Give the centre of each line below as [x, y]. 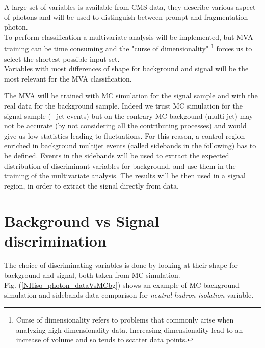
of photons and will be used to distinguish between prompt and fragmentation [126, 17]
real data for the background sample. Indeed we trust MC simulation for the [123, 105]
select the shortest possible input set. [62, 58]
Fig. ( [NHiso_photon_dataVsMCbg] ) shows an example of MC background [122, 285]
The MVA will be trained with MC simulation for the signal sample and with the [131, 96]
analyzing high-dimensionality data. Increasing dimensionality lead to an [129, 329]
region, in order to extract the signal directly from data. [91, 185]
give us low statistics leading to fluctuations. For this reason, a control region [125, 135]
